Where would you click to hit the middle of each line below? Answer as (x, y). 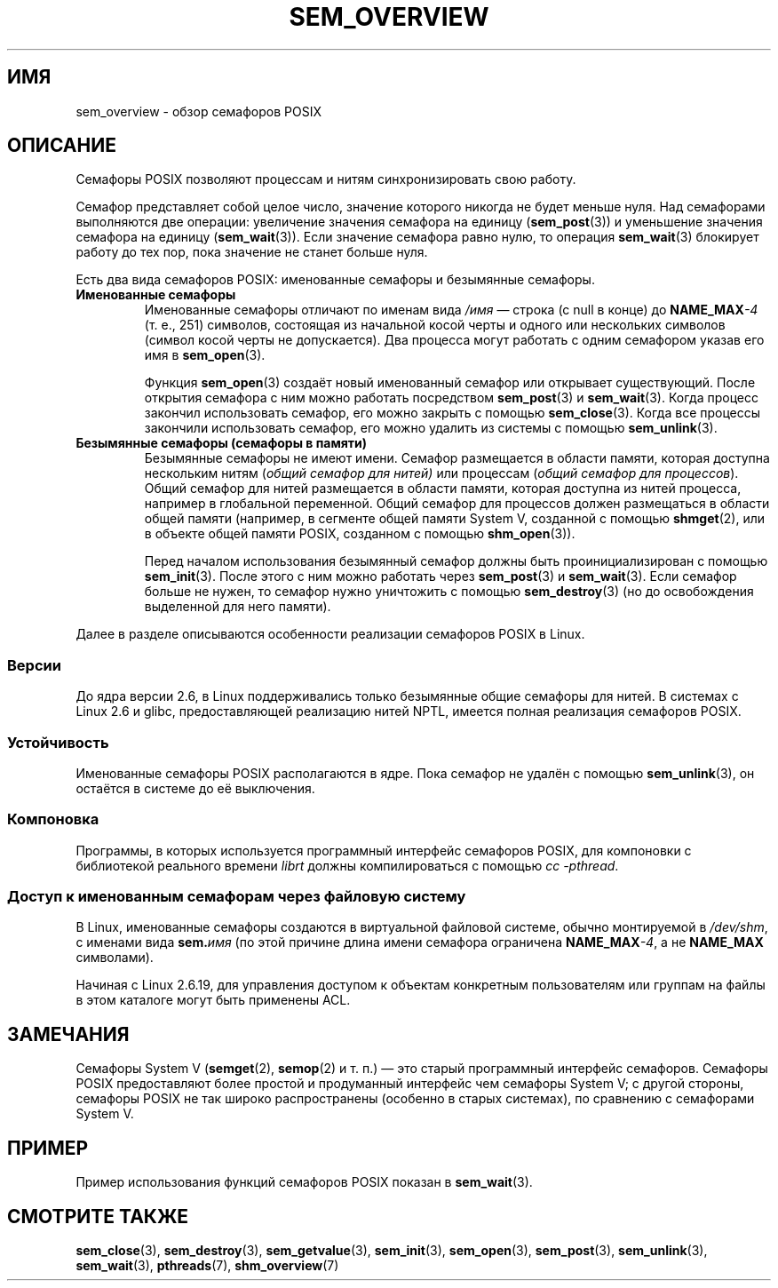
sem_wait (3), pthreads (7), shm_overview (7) (207, 1265)
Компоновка (53, 819)
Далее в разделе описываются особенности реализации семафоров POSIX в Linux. (330, 634)
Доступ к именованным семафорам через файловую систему (237, 897)
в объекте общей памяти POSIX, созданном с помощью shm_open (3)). (360, 534)
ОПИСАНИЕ (62, 146)
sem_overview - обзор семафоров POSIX (198, 111)
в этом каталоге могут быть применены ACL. (213, 1000)
